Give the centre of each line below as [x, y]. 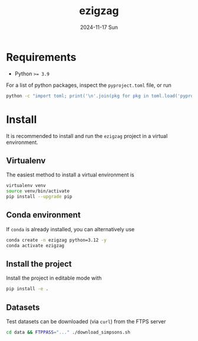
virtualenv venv [26, 186]
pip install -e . [27, 289]
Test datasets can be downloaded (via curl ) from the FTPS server [86, 322]
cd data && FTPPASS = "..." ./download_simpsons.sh [68, 332]
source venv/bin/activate [38, 191]
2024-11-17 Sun [99, 27]
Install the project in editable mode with [54, 278]
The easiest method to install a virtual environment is [70, 175]
